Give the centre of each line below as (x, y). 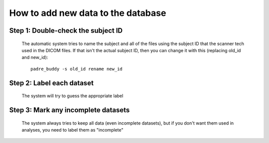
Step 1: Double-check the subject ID (66, 31)
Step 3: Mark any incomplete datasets (69, 110)
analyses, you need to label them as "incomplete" (72, 130)
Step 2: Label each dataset (52, 83)
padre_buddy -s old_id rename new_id (77, 69)
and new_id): (35, 58)
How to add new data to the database (88, 13)
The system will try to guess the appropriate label (72, 96)
